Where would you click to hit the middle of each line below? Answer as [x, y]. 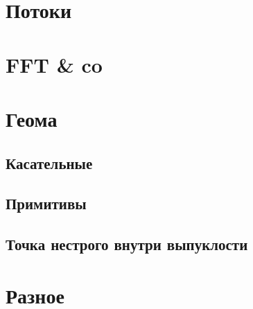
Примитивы [46, 203]
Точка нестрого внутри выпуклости [127, 244]
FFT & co [54, 64]
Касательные [49, 162]
